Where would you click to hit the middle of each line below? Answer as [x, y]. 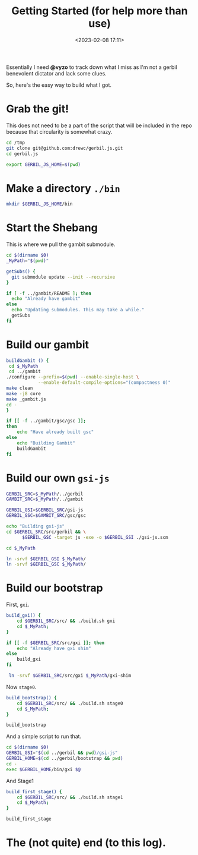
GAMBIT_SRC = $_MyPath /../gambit [45, 499]
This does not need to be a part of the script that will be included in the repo [99, 125]
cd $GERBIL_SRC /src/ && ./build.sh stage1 [70, 797]
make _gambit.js [26, 399]
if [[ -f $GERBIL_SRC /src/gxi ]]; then [55, 643]
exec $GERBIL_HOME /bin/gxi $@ [44, 769]
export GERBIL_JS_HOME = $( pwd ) [44, 165]
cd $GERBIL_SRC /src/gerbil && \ [46, 532]
